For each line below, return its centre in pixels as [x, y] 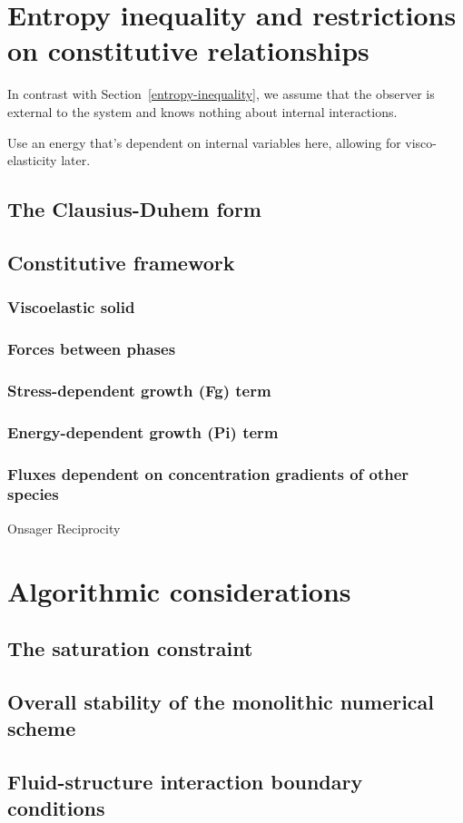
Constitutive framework [121, 262]
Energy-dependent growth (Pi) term [143, 431]
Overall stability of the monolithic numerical [221, 701]
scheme [42, 728]
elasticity [32, 160]
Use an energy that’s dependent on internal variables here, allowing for [204, 142]
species [33, 494]
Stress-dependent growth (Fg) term [139, 390]
